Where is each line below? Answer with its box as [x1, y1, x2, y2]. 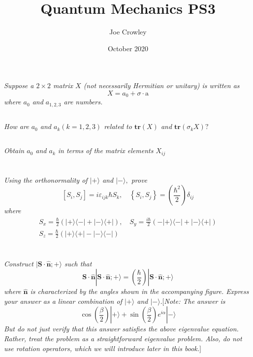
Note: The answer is [164, 295, 225, 306]
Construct [4, 258, 33, 268]
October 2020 [107, 43, 149, 53]
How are [4, 121, 29, 131]
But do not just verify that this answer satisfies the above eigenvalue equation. [4, 324, 239, 334]
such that [64, 258, 92, 268]
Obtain [4, 145, 25, 156]
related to [104, 121, 132, 131]
